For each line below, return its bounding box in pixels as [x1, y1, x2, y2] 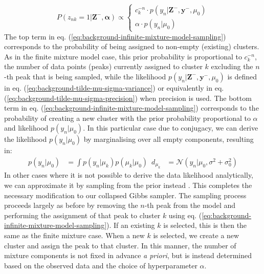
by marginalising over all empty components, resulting [83, 134, 254, 144]
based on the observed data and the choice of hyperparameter [4, 260, 197, 270]
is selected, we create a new [153, 229, 239, 240]
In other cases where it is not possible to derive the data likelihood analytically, [4, 170, 254, 180]
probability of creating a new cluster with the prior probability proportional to [4, 112, 251, 123]
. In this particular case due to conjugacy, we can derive [83, 122, 258, 133]
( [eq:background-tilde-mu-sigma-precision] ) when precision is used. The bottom [4, 92, 252, 103]
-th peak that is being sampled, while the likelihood [4, 71, 166, 81]
